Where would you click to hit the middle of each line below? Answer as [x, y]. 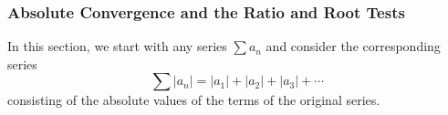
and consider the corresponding [353, 46]
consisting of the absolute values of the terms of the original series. [194, 100]
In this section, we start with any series [117, 46]
